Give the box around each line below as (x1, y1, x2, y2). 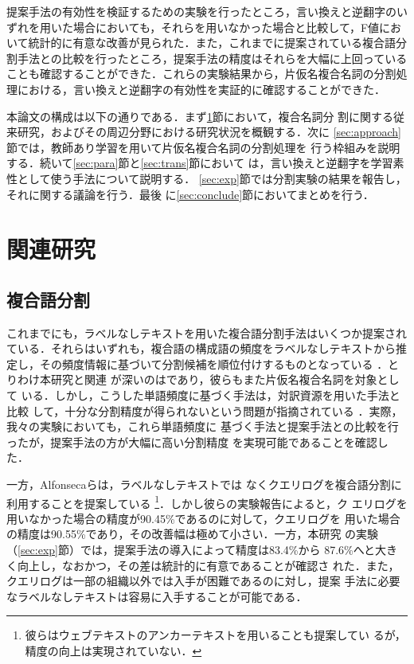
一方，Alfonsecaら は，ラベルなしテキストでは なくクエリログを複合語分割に (6, 476, 402, 493)
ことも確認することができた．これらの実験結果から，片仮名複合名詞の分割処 (6, 65, 408, 82)
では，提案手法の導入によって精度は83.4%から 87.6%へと (80, 541, 375, 558)
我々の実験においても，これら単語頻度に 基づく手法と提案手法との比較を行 (6, 418, 399, 435)
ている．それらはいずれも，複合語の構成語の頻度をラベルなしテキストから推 (6, 340, 408, 357)
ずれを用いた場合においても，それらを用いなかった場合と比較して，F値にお (6, 18, 402, 35)
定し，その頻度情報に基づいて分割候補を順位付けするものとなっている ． (6, 355, 389, 372)
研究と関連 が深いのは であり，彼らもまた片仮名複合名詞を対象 (50, 371, 377, 388)
